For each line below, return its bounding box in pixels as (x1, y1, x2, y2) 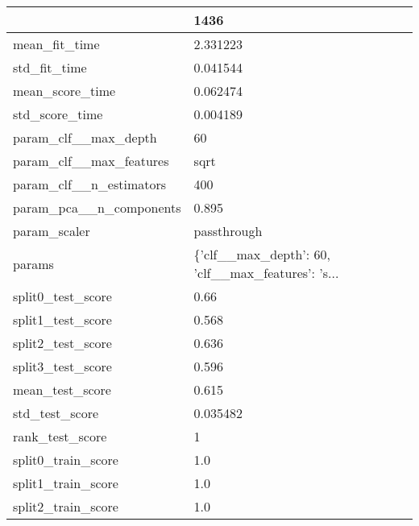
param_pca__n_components (13, 198, 181, 217)
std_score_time (13, 105, 103, 123)
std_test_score (13, 404, 99, 422)
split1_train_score (13, 474, 118, 492)
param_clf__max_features (13, 151, 169, 170)
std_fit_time (13, 58, 87, 77)
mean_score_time (13, 81, 116, 100)
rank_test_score (13, 427, 107, 445)
